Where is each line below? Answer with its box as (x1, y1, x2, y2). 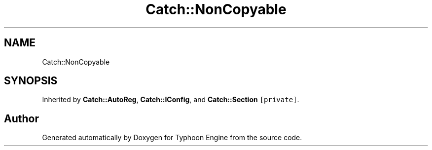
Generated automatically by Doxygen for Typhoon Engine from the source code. (42, 133, 302, 142)
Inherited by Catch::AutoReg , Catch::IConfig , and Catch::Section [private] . (42, 95, 299, 104)
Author (4, 112, 39, 125)
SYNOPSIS (4, 75, 58, 87)
